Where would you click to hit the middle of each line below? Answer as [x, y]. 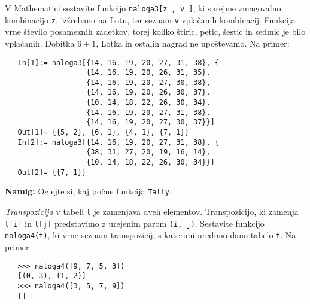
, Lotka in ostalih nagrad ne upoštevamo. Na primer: [193, 43]
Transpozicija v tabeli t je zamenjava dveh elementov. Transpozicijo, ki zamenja [152, 212]
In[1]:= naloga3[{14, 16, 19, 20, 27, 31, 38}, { [118, 63]
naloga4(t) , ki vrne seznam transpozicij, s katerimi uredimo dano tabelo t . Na [151, 235]
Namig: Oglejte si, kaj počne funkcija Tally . [88, 191]
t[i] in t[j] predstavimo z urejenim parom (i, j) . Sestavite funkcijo [135, 223]
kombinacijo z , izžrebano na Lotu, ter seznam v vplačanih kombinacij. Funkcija [150, 19]
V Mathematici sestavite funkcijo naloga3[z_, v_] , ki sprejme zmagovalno [143, 8]
